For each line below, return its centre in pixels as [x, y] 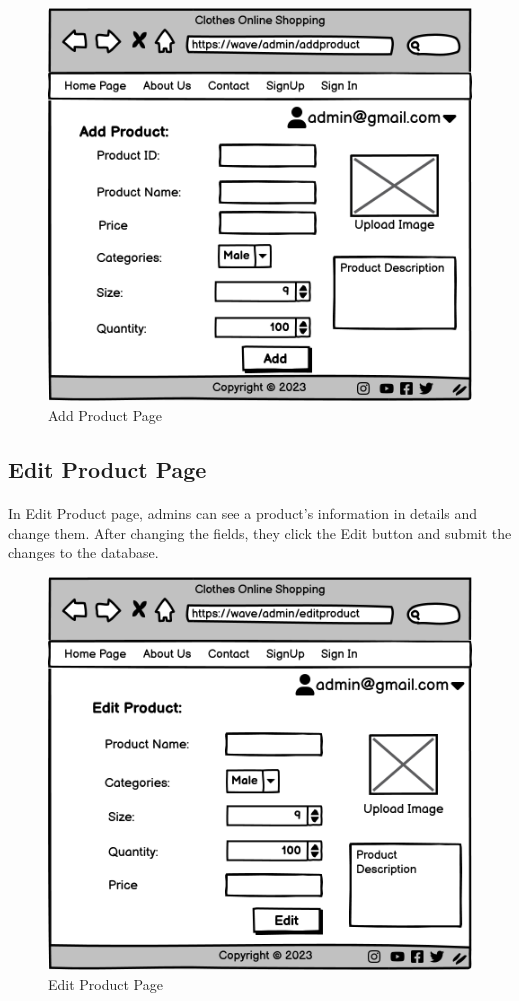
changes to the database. [83, 552]
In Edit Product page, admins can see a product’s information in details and [243, 513]
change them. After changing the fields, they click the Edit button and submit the [260, 532]
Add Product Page [105, 415]
